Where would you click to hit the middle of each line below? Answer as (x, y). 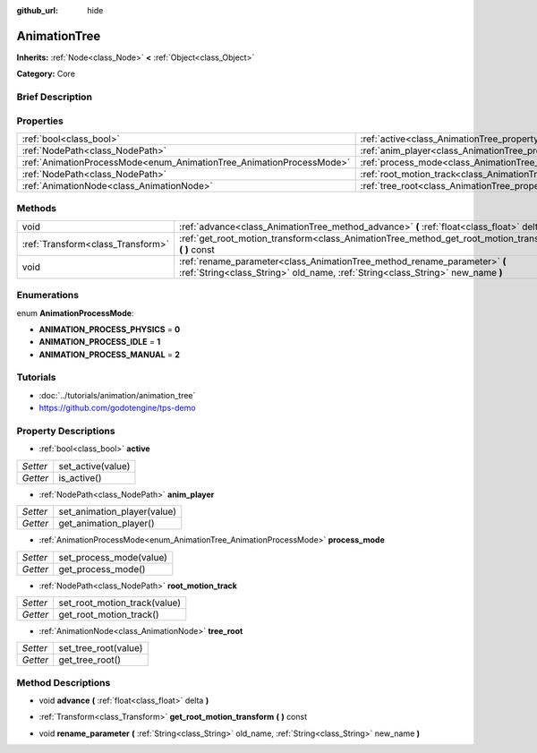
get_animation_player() (107, 524)
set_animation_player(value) (118, 512)
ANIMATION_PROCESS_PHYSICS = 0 (110, 329)
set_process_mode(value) (113, 557)
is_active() (80, 477)
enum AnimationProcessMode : (75, 312)
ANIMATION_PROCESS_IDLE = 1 (100, 342)
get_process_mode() (102, 569)
